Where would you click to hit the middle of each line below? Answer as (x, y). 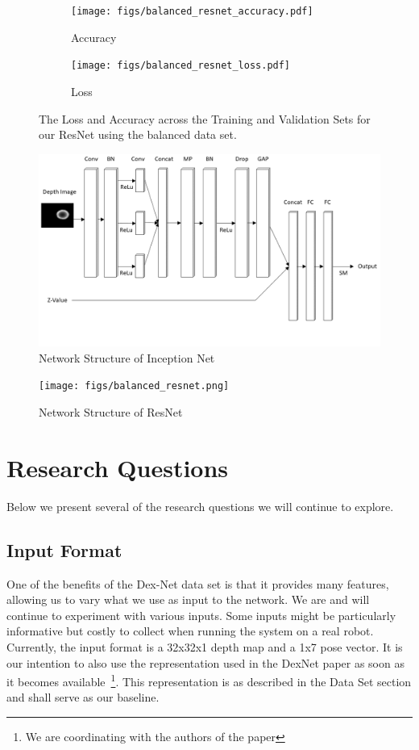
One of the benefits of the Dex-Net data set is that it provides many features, (198, 583)
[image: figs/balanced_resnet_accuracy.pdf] (192, 11)
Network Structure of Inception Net (127, 357)
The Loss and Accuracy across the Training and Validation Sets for (205, 118)
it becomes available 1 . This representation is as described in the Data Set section (209, 680)
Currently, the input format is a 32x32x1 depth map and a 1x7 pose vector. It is (205, 646)
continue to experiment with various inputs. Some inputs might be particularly (201, 615)
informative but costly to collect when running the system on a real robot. (190, 631)
